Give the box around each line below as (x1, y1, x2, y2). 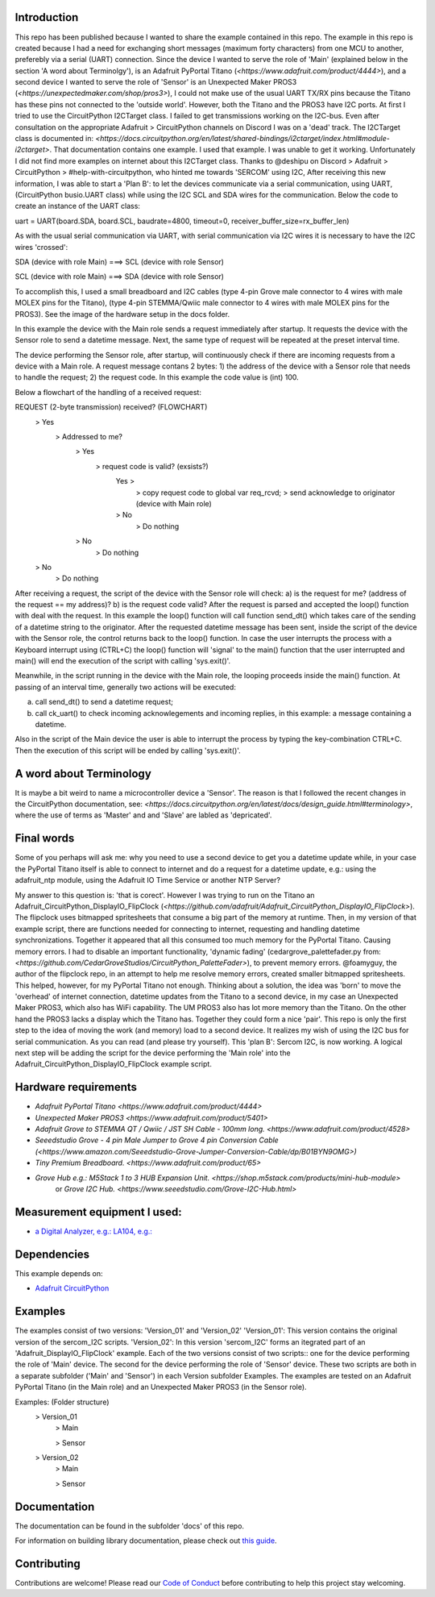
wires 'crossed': (14, 242, 68, 252)
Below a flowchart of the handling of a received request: (14, 387, 201, 397)
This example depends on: (14, 1268, 104, 1278)
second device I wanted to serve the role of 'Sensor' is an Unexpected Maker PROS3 (14, 77, 297, 87)
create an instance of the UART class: (14, 202, 141, 211)
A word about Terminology (14, 767, 152, 780)
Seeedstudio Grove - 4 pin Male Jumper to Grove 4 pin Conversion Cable (35, 1135, 280, 1145)
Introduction (14, 10, 79, 24)
